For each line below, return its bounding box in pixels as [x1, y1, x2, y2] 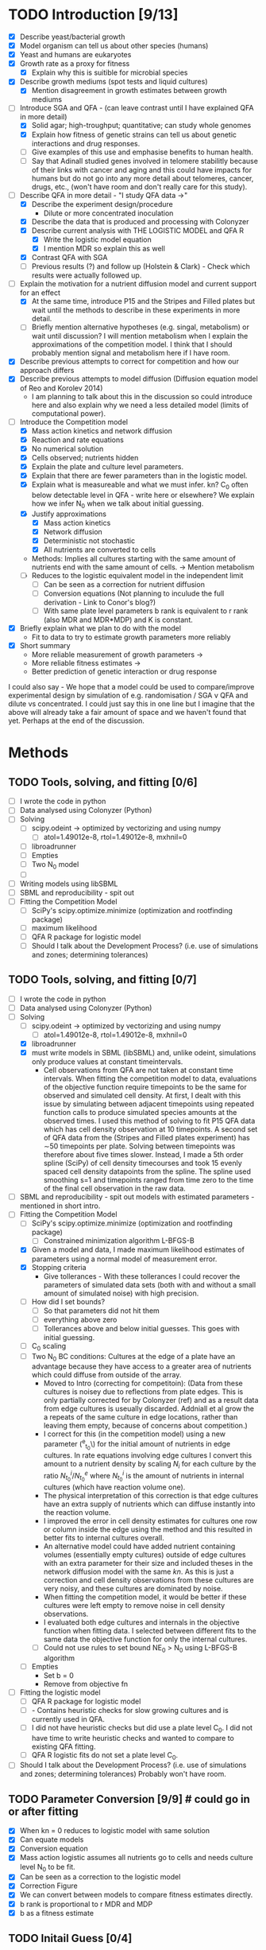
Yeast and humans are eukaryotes [19, 50, 132, 60]
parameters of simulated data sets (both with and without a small [43, 1280, 256, 1289]
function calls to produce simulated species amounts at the [43, 1108, 237, 1117]
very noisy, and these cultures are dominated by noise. [43, 1583, 224, 1593]
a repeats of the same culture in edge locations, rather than [43, 1412, 238, 1422]
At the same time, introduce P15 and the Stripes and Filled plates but [31, 297, 256, 306]
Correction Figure [19, 1881, 78, 1890]
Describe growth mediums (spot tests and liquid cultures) [19, 77, 208, 87]
